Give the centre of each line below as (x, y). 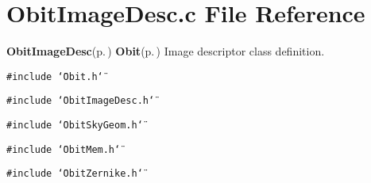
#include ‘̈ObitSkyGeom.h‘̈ (75, 126)
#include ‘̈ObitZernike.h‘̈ (75, 174)
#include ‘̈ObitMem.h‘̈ (64, 149)
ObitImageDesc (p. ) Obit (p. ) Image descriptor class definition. (166, 51)
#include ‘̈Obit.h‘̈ (55, 76)
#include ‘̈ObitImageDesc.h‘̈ (81, 101)
